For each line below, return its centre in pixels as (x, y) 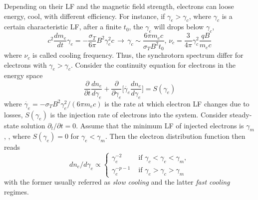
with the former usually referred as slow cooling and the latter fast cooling (117, 182)
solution (33, 125)
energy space (23, 75)
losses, (13, 114)
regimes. (16, 191)
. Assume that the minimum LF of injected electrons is (160, 125)
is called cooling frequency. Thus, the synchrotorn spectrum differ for (138, 55)
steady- (241, 114)
